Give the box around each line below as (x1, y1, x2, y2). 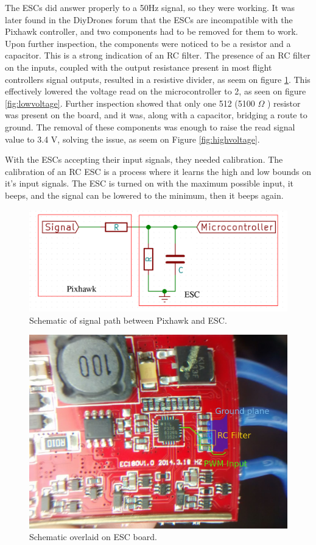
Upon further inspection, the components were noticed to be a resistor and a (5, 37, 291, 49)
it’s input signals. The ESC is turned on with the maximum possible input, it (5, 177, 294, 190)
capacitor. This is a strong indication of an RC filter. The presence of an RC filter (5, 49, 311, 62)
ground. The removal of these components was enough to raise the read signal (5, 120, 295, 133)
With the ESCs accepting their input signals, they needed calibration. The (5, 153, 283, 166)
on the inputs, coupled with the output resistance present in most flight (5, 60, 272, 73)
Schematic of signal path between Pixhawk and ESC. (29, 313, 227, 326)
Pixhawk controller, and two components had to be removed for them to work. (5, 25, 298, 38)
